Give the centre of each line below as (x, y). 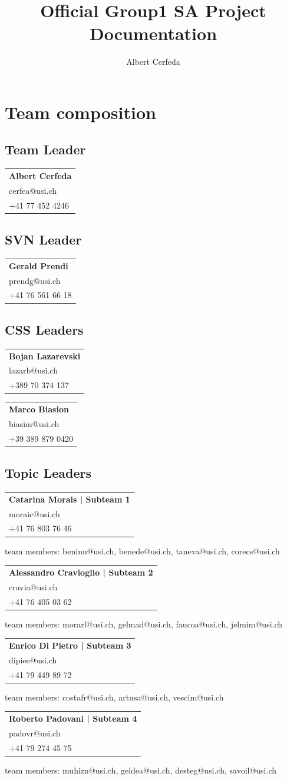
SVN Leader (43, 239)
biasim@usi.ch (34, 423)
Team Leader (45, 149)
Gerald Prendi (39, 265)
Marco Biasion (39, 409)
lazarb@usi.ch (33, 370)
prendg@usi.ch (35, 280)
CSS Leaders (44, 329)
